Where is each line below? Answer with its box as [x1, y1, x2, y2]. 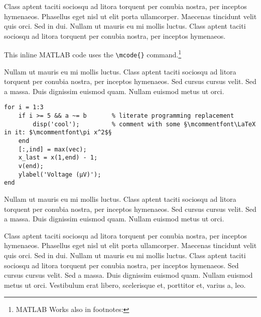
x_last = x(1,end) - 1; [18, 154, 98, 162]
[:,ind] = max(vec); [18, 145, 87, 153]
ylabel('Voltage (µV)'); [18, 171, 101, 178]
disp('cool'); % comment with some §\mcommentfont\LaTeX [33, 120, 256, 128]
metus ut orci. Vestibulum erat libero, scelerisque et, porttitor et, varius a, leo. [4, 279, 246, 290]
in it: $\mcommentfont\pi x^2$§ [4, 129, 112, 136]
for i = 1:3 [4, 104, 44, 111]
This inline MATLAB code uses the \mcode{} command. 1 [4, 48, 182, 60]
